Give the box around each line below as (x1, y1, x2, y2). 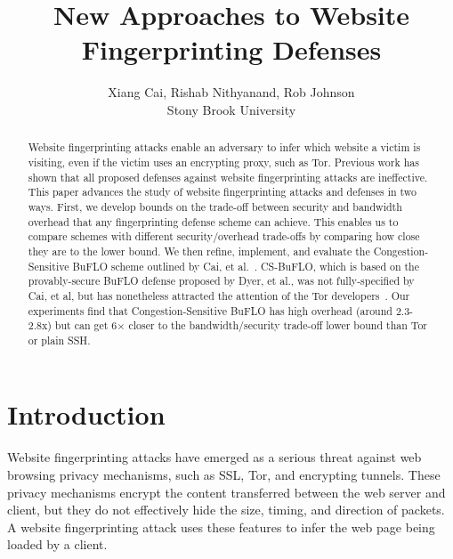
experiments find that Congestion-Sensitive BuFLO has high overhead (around (28, 303, 392, 318)
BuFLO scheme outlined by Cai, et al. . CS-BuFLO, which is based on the (72, 258, 420, 273)
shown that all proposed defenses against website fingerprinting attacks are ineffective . (28, 169, 428, 184)
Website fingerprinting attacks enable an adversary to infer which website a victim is (28, 140, 421, 155)
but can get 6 (54, 318, 117, 333)
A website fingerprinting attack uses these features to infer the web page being (7, 517, 435, 536)
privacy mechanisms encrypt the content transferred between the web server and (7, 482, 446, 501)
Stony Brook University (166, 100, 296, 118)
